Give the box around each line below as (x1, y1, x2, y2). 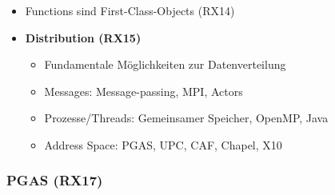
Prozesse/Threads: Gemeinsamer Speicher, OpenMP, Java (44, 109, 329, 126)
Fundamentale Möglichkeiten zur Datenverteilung (44, 56, 286, 73)
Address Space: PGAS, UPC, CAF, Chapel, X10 (44, 136, 282, 153)
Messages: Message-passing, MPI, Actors (44, 82, 243, 99)
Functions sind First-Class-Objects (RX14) (25, 2, 235, 18)
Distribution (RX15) (25, 29, 142, 46)
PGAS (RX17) (6, 170, 103, 190)
